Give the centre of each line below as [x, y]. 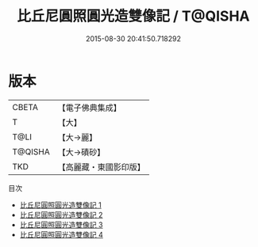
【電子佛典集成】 [89, 108]
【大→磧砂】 [81, 152]
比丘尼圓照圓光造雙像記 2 [61, 215]
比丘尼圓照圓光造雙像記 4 [61, 234]
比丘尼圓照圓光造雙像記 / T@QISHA [133, 16]
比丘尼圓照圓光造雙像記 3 [61, 224]
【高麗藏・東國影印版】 [101, 167]
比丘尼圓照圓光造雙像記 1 [60, 205]
